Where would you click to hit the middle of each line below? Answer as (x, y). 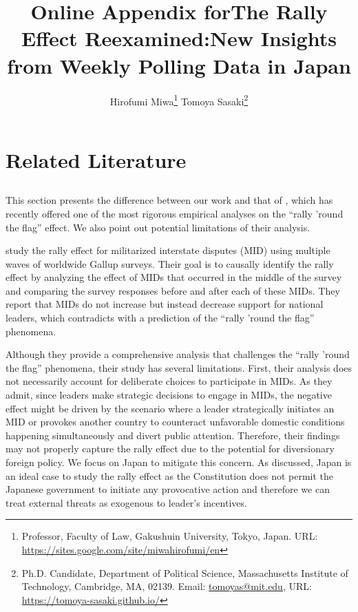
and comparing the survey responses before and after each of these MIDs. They (173, 290)
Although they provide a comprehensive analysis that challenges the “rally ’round (178, 354)
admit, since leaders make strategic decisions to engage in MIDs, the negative (169, 395)
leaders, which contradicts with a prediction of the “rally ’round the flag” (160, 318)
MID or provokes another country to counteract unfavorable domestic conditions (175, 422)
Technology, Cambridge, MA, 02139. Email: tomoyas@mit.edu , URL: (167, 586)
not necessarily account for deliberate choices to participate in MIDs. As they (169, 381)
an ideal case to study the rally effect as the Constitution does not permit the (170, 475)
